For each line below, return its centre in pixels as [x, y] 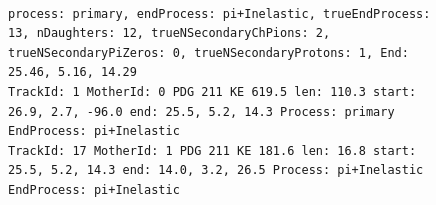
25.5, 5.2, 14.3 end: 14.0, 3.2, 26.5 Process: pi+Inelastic [216, 170]
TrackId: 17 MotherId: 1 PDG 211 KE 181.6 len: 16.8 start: [212, 150]
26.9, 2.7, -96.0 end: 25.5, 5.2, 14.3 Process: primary [201, 111]
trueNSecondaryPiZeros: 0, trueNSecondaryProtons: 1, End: [208, 52]
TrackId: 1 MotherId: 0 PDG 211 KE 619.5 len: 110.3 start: [212, 91]
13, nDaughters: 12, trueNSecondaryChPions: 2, [169, 33]
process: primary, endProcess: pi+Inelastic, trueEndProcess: [219, 13]
